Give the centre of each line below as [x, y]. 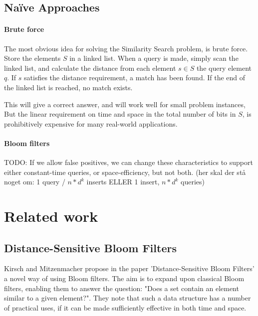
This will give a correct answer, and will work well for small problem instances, [125, 104]
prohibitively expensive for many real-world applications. [91, 123]
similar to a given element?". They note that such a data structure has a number [128, 298]
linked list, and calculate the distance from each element [90, 68]
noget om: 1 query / [35, 182]
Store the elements [32, 58]
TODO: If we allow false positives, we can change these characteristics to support [129, 162]
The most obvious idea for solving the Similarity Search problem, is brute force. [126, 48]
